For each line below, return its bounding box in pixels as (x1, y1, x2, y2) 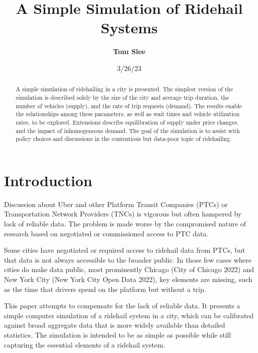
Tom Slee (113, 46, 146, 57)
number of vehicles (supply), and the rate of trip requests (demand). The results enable (15, 101, 242, 110)
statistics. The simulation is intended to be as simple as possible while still (4, 329, 231, 340)
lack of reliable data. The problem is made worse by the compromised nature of (4, 218, 246, 229)
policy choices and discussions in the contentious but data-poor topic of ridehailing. (15, 135, 232, 143)
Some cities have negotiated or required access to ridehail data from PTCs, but (4, 245, 245, 255)
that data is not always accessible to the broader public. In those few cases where (4, 254, 252, 265)
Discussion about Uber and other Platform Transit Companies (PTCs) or (4, 199, 228, 209)
